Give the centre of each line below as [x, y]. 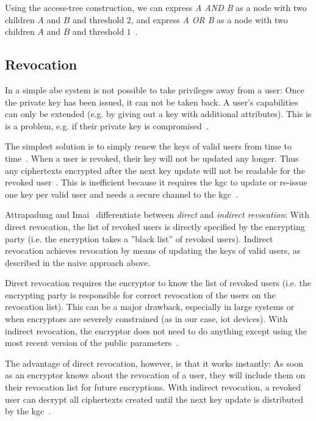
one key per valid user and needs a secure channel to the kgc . [121, 194]
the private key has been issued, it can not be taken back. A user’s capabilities [152, 102]
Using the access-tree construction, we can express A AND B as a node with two [156, 7]
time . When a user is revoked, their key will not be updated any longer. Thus [152, 158]
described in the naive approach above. [78, 262]
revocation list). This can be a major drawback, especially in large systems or [150, 307]
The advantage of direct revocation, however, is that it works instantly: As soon [154, 363]
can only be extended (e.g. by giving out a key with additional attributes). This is [158, 114]
